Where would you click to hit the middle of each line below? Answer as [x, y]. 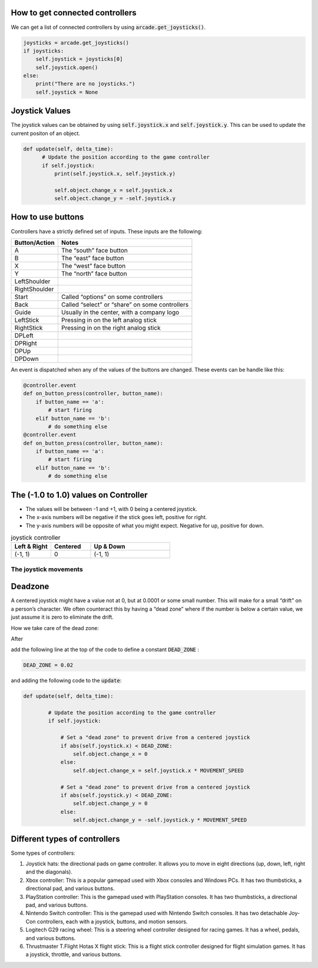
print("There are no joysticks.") [85, 84]
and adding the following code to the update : [66, 681]
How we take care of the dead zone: [55, 628]
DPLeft [24, 335]
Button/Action [35, 242]
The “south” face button [94, 250]
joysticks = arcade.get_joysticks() [76, 42]
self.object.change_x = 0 [110, 754]
